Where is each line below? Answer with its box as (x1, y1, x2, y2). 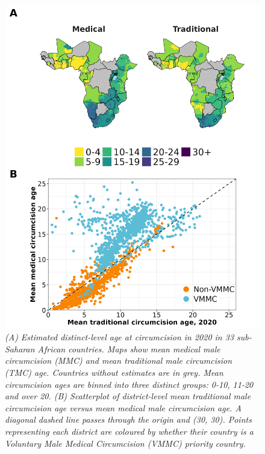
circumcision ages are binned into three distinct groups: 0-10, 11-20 (5, 378, 254, 390)
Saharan (5, 342, 35, 355)
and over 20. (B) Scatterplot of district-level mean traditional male (5, 390, 251, 402)
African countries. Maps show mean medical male (37, 342, 220, 355)
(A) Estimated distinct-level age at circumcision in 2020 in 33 (5, 331, 234, 343)
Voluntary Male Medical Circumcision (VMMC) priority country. (5, 437, 246, 449)
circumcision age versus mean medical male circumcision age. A (5, 401, 242, 414)
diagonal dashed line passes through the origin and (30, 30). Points (5, 413, 252, 426)
